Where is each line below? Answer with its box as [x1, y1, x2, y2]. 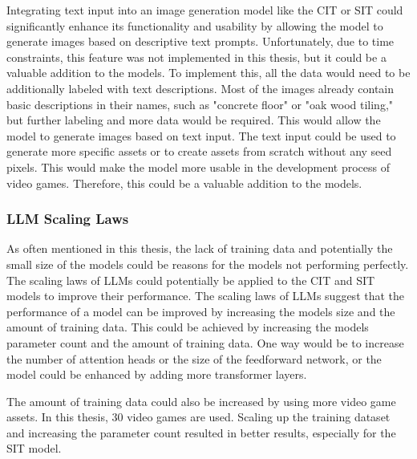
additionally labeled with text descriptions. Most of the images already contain [6, 79, 395, 96]
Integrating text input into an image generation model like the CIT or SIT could [6, 2, 403, 18]
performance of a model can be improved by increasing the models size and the [6, 303, 395, 319]
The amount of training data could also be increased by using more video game [6, 392, 396, 409]
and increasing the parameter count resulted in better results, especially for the [6, 424, 396, 441]
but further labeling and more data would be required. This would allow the [6, 112, 381, 128]
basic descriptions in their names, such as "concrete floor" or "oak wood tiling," [6, 95, 394, 112]
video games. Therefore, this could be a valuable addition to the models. [6, 174, 362, 191]
